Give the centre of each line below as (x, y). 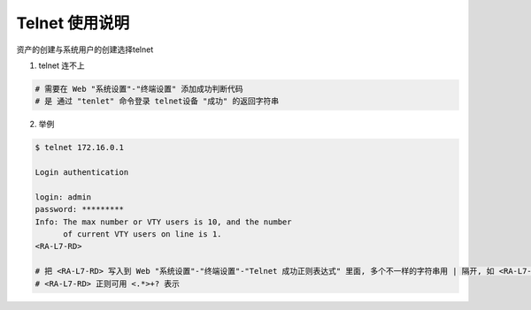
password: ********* (79, 209)
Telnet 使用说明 (73, 23)
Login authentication (82, 173)
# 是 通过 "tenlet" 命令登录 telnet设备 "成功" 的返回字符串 (157, 101)
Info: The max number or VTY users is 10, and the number (163, 222)
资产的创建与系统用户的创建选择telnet (85, 49)
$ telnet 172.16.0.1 (79, 147)
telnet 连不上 (62, 65)
